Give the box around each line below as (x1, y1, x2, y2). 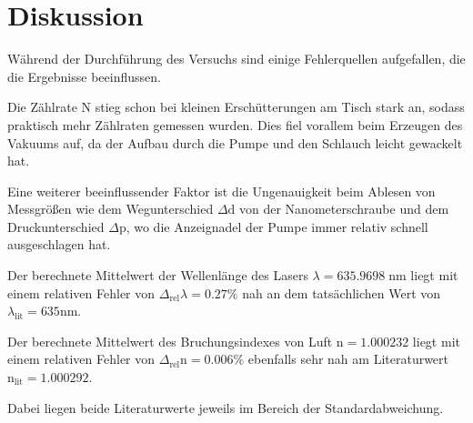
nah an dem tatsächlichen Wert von (242, 283, 441, 302)
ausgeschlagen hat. (7, 235, 111, 254)
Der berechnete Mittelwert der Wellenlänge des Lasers (7, 266, 308, 285)
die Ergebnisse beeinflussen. (7, 66, 161, 86)
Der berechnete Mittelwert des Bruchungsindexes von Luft (7, 331, 333, 350)
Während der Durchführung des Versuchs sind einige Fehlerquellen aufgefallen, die (7, 49, 466, 68)
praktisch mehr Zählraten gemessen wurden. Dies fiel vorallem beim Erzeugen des (7, 115, 463, 134)
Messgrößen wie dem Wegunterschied (7, 199, 214, 218)
